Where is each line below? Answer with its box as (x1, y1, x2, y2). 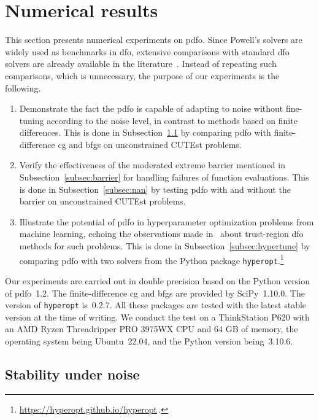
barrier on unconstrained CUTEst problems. (19, 195, 186, 208)
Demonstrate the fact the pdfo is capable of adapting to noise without (19, 102, 283, 115)
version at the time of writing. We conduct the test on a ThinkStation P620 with (5, 310, 310, 323)
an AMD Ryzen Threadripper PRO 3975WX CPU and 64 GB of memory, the (5, 322, 298, 335)
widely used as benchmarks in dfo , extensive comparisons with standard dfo (5, 45, 290, 58)
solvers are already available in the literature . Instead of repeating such (5, 57, 277, 70)
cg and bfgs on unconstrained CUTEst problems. (58, 138, 242, 150)
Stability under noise (5, 364, 140, 383)
